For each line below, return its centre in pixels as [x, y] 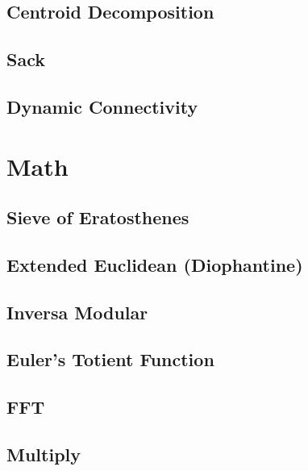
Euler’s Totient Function [110, 359]
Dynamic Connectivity [102, 106]
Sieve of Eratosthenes [98, 217]
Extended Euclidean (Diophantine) [155, 264]
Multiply [44, 454]
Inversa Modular [77, 312]
